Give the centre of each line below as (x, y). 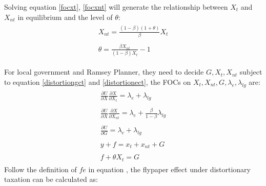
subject (251, 72)
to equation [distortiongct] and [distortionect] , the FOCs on (98, 82)
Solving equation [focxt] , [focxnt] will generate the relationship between (116, 7)
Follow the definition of (40, 169)
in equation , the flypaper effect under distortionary (169, 169)
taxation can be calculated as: (51, 179)
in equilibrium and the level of (65, 17)
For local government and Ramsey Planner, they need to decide (104, 72)
